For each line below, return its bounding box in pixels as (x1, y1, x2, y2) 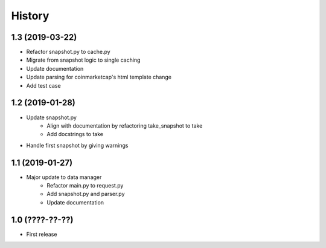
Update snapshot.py (26, 114, 77, 121)
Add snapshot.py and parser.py (46, 191, 125, 198)
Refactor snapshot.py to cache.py (26, 48, 111, 56)
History (11, 9, 50, 22)
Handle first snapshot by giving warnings (26, 142, 129, 149)
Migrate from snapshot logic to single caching (26, 56, 141, 64)
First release (26, 230, 57, 238)
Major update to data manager (26, 173, 102, 181)
